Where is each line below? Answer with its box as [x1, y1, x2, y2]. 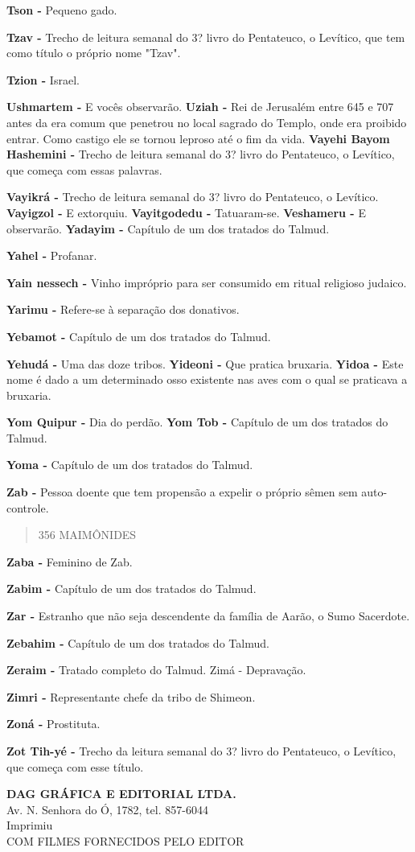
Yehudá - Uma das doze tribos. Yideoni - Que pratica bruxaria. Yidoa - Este [6, 355, 404, 372]
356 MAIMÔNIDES [38, 526, 137, 543]
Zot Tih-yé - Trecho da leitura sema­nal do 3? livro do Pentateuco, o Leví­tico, [6, 743, 397, 759]
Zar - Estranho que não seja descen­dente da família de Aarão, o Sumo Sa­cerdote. [6, 607, 410, 624]
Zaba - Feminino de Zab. [6, 553, 133, 570]
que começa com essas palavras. [6, 161, 162, 178]
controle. [6, 499, 49, 516]
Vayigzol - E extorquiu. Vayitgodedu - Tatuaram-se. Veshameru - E [6, 204, 366, 220]
